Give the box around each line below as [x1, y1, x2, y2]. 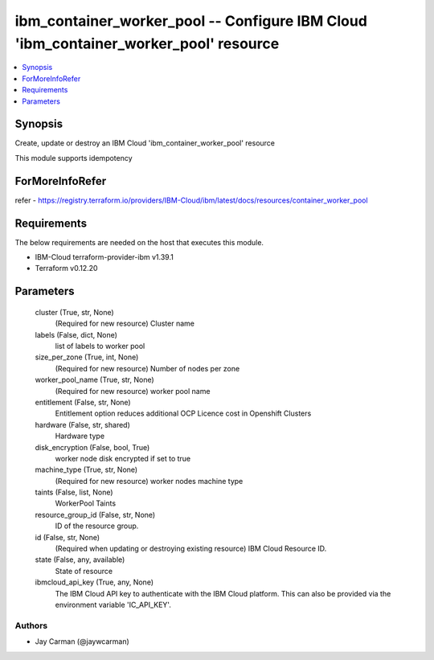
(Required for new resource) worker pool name [55, 386, 211, 396]
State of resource [55, 566, 113, 576]
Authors [14, 620, 48, 631]
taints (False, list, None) [35, 487, 113, 498]
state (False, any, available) [35, 555, 125, 564]
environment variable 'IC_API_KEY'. [55, 600, 172, 609]
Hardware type [55, 431, 104, 441]
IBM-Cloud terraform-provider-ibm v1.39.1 [35, 252, 174, 262]
